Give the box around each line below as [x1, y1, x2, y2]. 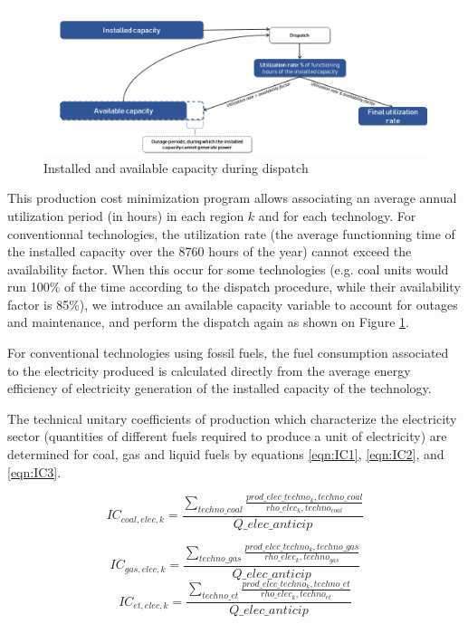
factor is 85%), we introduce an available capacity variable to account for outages [7, 294, 458, 313]
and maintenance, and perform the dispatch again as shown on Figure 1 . [7, 312, 409, 331]
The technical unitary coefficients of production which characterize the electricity [7, 408, 457, 427]
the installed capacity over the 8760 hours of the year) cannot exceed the [7, 242, 412, 261]
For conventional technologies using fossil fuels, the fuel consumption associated [7, 343, 449, 362]
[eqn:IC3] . [7, 462, 62, 481]
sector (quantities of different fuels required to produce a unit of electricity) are [7, 427, 447, 446]
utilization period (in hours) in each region [7, 206, 244, 225]
